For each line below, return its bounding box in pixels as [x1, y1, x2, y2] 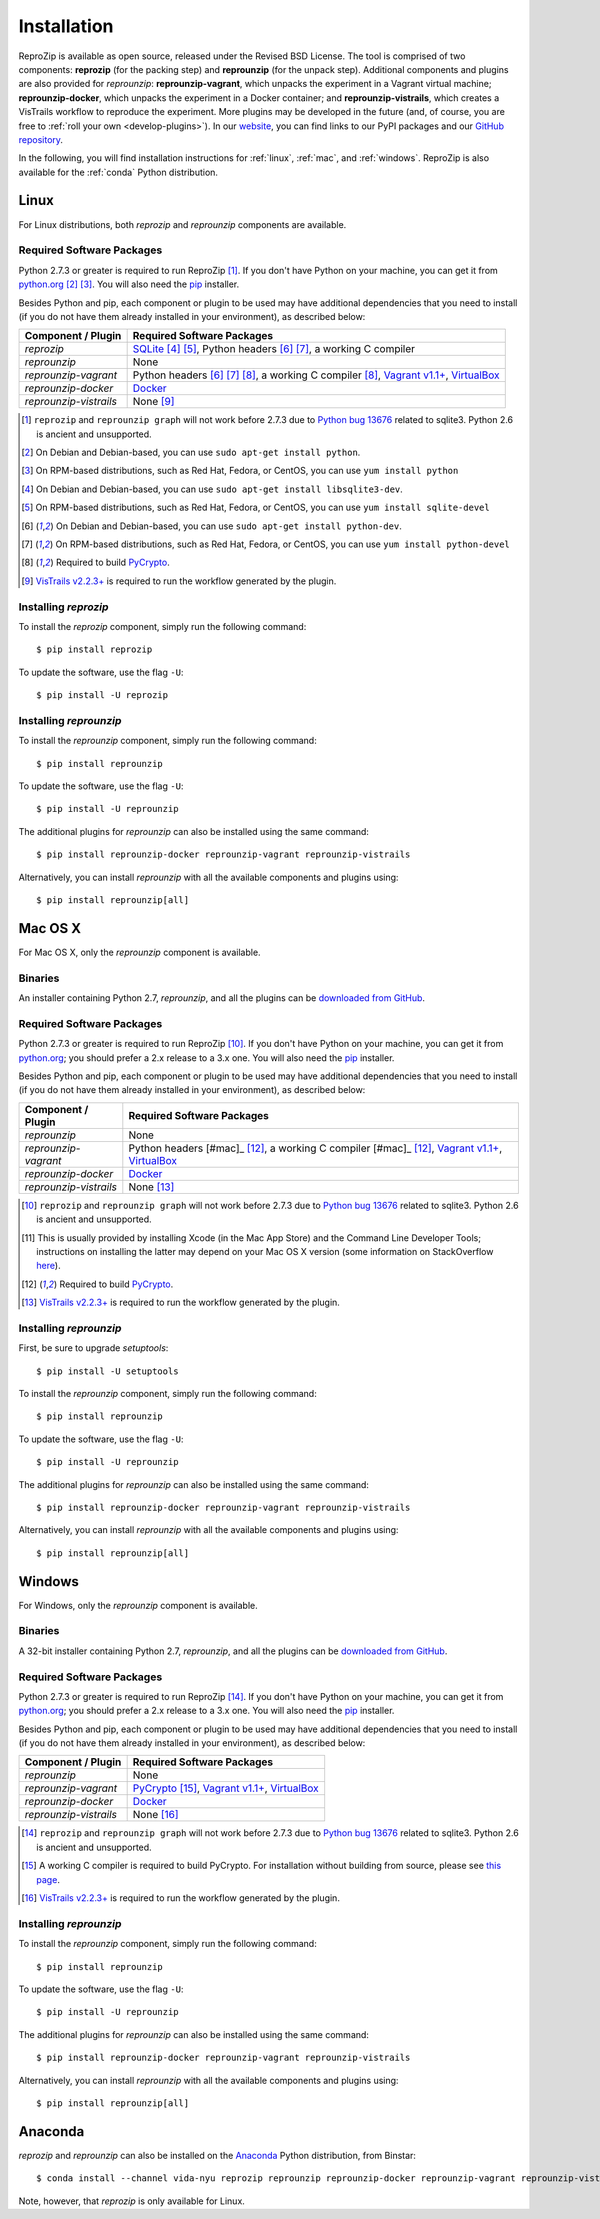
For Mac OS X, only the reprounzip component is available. [18, 946, 261, 958]
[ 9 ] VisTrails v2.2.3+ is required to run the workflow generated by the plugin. [21, 575, 337, 587]
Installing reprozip [18, 600, 109, 614]
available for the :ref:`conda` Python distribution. [18, 166, 219, 178]
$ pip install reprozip [36, 644, 153, 655]
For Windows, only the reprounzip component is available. [18, 1599, 259, 1611]
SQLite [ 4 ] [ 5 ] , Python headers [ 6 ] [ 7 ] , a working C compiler [132, 342, 415, 356]
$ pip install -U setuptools [36, 1365, 179, 1377]
